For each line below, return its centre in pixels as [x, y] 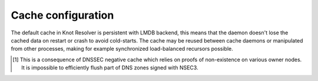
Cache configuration [62, 15]
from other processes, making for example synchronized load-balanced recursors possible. [122, 49]
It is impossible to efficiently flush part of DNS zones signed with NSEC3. [110, 68]
